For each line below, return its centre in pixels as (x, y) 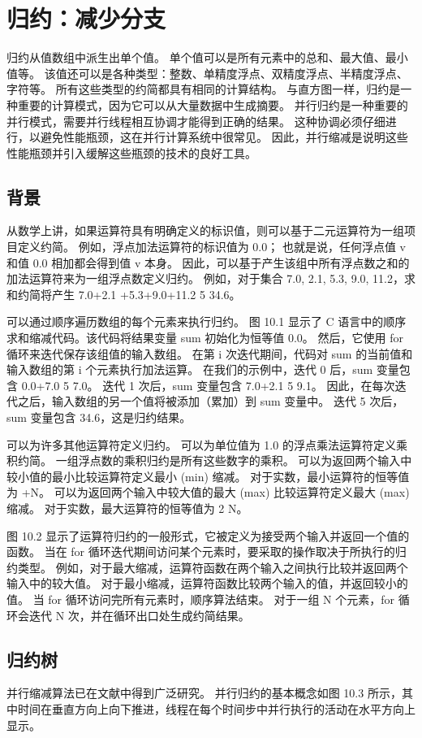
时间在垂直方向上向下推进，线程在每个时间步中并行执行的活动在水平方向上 (216, 708)
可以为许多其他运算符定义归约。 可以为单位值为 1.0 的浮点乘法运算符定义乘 (207, 444)
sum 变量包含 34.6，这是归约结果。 (99, 417)
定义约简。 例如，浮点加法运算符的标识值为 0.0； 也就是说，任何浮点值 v (211, 247)
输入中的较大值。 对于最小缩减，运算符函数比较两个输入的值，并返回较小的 (207, 583)
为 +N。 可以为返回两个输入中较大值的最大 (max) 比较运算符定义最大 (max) (208, 492)
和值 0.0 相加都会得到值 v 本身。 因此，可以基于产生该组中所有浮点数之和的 (208, 262)
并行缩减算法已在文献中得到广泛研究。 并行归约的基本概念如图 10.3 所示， (204, 693)
